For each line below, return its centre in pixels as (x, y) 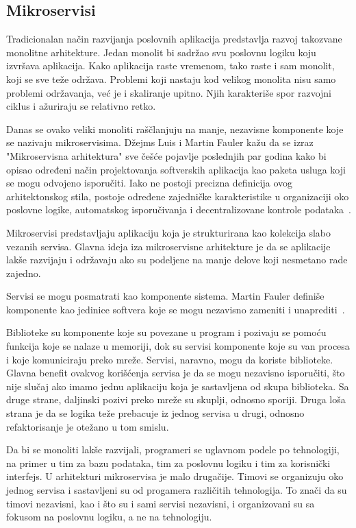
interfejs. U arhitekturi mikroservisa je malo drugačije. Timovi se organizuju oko (175, 476)
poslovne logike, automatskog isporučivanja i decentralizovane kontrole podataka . (179, 209)
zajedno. (24, 273)
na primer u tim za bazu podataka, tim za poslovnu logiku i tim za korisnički (168, 463)
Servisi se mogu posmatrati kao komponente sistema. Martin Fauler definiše (165, 296)
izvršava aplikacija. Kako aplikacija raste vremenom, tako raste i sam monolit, (170, 65)
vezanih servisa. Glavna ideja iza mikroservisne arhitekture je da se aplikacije (168, 246)
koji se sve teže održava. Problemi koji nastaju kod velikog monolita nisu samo (171, 79)
